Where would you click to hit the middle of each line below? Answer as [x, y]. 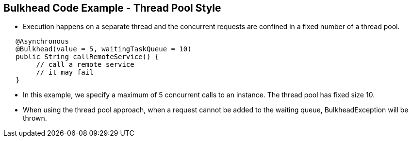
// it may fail [65, 72]
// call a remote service [85, 65]
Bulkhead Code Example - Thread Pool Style [112, 8]
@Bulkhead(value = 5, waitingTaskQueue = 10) [104, 49]
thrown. [35, 118]
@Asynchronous [42, 41]
